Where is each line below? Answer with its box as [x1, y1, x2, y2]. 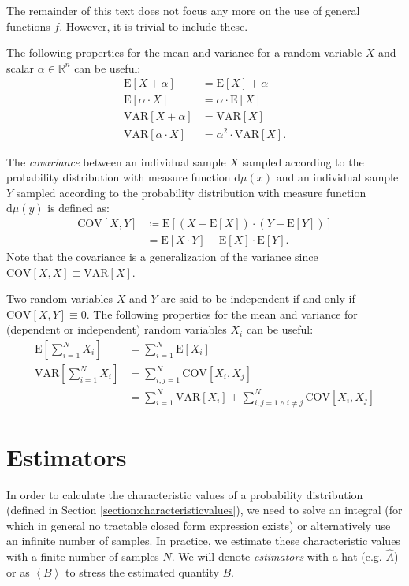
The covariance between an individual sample [6, 153, 226, 170]
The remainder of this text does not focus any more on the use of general [6, 2, 360, 18]
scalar [6, 59, 35, 76]
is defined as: [47, 200, 110, 216]
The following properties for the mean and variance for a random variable [6, 44, 363, 61]
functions [6, 17, 50, 34]
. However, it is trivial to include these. [59, 17, 248, 34]
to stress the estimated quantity [65, 563, 219, 580]
